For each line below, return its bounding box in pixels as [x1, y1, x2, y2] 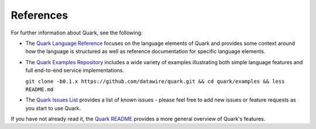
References [11, 9, 68, 22]
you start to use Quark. [25, 104, 81, 111]
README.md [25, 86, 54, 93]
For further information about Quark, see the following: [11, 29, 143, 36]
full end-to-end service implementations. [25, 67, 125, 74]
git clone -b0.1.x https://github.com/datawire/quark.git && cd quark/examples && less [25, 78, 285, 85]
